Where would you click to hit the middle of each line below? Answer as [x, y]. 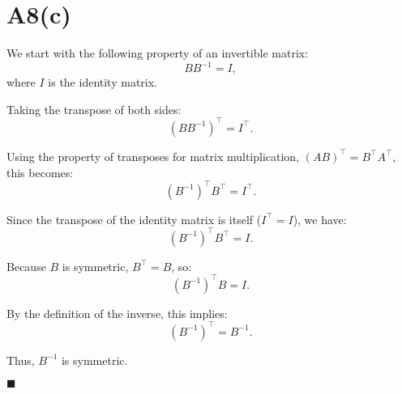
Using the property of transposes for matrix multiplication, [153, 156]
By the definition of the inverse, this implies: [117, 313]
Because [26, 266]
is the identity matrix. [103, 82]
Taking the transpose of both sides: [94, 109]
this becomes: [40, 172]
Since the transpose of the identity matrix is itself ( [134, 219]
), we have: [320, 219]
